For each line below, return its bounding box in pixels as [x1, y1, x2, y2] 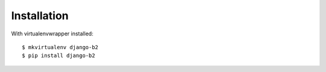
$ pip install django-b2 [22, 52, 95, 59]
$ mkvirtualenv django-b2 [22, 44, 99, 50]
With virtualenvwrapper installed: [11, 30, 94, 37]
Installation [11, 9, 69, 22]
